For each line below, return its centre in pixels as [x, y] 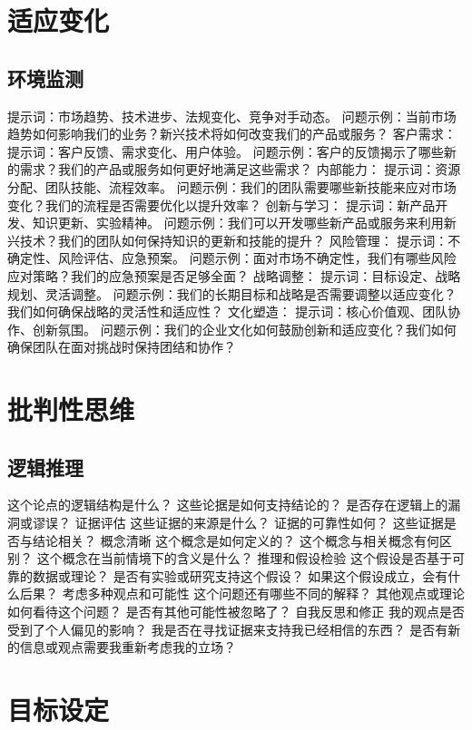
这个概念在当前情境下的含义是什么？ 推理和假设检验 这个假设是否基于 [244, 558]
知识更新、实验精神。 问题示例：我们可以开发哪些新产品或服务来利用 [238, 223]
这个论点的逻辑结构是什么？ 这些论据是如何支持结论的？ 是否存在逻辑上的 [228, 505]
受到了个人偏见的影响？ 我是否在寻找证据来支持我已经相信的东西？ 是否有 [228, 629]
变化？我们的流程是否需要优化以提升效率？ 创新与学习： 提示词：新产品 [221, 204]
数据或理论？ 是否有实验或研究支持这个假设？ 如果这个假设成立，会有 [240, 575]
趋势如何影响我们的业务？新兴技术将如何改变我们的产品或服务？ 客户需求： [232, 134]
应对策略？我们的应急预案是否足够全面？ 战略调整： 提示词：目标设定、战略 [234, 275]
